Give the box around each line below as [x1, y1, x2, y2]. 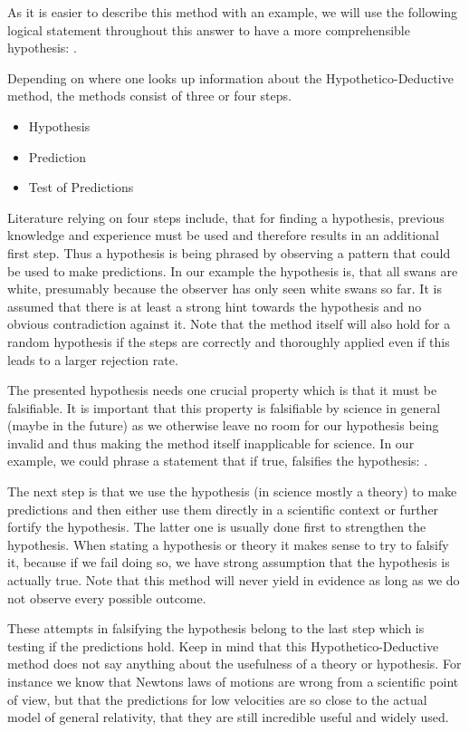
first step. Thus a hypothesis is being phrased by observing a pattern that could [7, 243, 451, 262]
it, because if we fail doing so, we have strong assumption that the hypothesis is [7, 553, 450, 572]
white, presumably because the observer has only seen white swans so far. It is [7, 279, 442, 298]
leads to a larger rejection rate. [7, 350, 178, 369]
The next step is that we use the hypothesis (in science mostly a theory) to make [7, 482, 457, 501]
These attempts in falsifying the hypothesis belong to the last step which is [7, 619, 425, 638]
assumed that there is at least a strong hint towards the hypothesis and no [7, 296, 422, 315]
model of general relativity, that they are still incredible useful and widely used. [7, 708, 449, 727]
